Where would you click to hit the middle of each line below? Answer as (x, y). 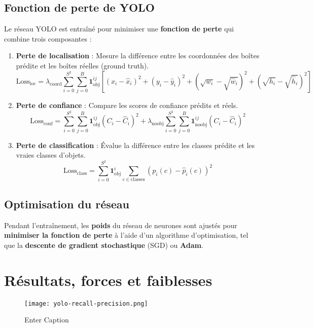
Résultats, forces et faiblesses (108, 280)
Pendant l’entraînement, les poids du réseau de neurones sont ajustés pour (121, 225)
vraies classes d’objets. (51, 155)
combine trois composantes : (48, 38)
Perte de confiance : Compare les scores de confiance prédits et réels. (127, 105)
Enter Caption (47, 320)
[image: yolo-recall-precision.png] (86, 303)
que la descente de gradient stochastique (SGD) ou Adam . (104, 245)
